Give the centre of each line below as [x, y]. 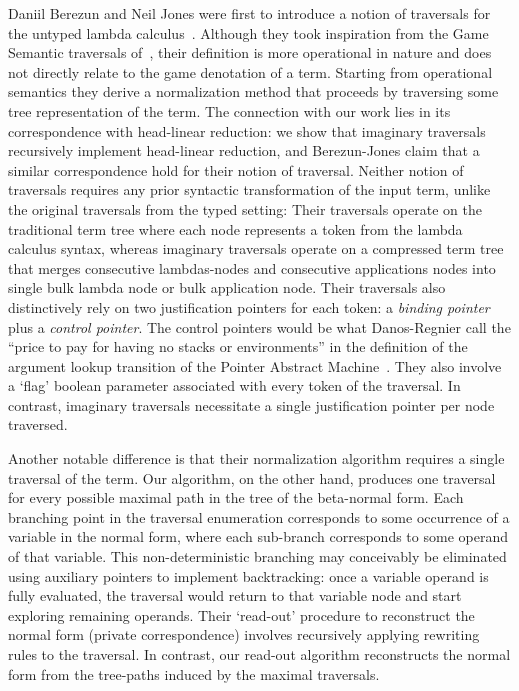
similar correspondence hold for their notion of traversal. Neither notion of [236, 169]
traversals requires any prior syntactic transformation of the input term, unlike [249, 189]
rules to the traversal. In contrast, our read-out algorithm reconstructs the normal [259, 654]
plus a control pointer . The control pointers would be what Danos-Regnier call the [259, 326]
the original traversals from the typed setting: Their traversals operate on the [245, 208]
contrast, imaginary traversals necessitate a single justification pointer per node [251, 404]
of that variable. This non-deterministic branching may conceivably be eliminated [257, 556]
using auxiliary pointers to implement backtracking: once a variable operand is [248, 575]
